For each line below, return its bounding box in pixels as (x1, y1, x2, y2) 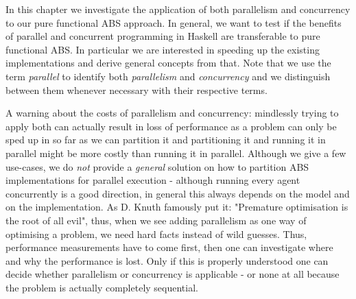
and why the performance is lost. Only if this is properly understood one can (5, 253, 329, 267)
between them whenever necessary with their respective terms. (5, 82, 268, 97)
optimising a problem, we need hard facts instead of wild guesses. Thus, (5, 226, 307, 241)
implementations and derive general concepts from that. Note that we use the (5, 56, 331, 70)
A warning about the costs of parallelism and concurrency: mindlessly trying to (5, 106, 339, 120)
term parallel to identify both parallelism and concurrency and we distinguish (5, 69, 331, 83)
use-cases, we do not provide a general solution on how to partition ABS (5, 159, 309, 174)
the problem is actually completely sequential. (5, 280, 198, 294)
